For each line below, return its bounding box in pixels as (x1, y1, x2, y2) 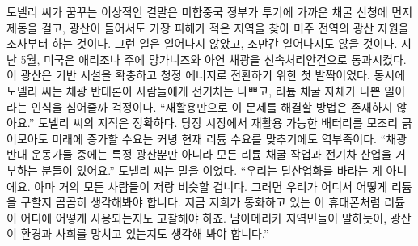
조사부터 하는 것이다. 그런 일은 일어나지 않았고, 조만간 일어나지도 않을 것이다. (6, 35, 398, 52)
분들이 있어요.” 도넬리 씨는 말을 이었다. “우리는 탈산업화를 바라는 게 (41, 161, 382, 178)
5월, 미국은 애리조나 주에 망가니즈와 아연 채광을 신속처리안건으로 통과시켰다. (20, 50, 407, 67)
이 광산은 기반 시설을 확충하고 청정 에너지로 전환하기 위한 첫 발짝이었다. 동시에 (6, 66, 406, 83)
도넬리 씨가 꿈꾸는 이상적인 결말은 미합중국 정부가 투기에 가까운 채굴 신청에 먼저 (6, 3, 413, 19)
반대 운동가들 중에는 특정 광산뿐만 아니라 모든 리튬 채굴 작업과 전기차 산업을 (6, 146, 392, 163)
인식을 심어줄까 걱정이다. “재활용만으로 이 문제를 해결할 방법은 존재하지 (31, 98, 393, 115)
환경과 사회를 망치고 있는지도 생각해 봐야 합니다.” (20, 225, 269, 242)
